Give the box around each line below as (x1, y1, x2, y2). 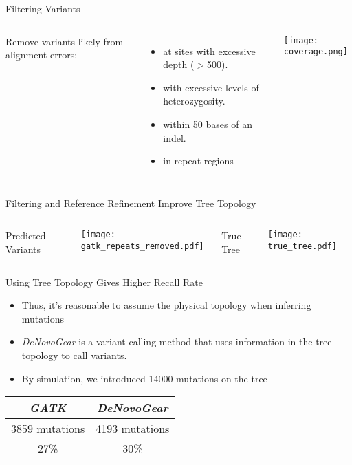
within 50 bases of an (163, 116, 252, 131)
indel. (163, 130, 186, 144)
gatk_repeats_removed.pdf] (80, 241, 204, 251)
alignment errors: (5, 47, 78, 62)
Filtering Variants (5, 1, 80, 15)
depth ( (163, 57, 195, 72)
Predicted (5, 228, 46, 243)
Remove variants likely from (5, 34, 124, 48)
